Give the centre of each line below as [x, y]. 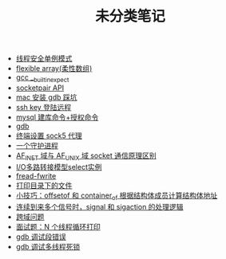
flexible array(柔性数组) [54, 69]
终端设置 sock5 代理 [49, 135]
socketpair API [40, 88]
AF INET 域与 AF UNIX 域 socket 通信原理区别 [86, 156]
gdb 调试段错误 [41, 237]
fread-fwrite [36, 175]
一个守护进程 [37, 145]
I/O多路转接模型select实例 [59, 167]
